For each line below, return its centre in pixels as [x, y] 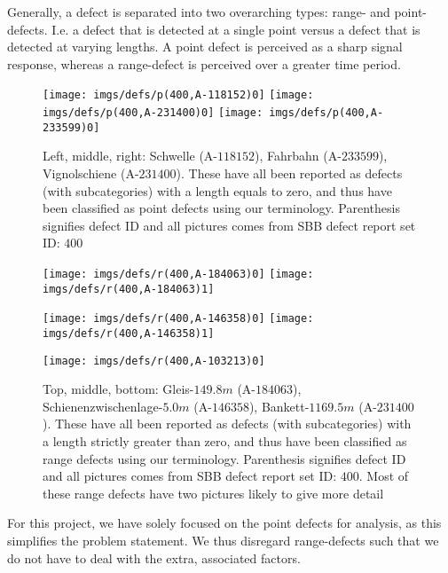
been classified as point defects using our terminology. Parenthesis [221, 208]
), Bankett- [279, 406]
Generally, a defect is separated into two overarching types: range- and [199, 12]
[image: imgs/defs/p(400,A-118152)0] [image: [178, 95]
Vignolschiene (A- [91, 173]
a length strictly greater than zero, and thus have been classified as [225, 440]
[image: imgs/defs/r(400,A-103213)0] [154, 361]
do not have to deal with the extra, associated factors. [154, 557]
